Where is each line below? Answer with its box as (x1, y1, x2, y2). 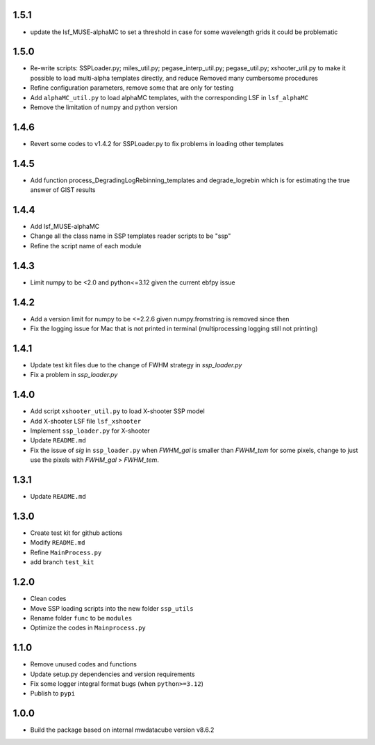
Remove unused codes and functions (30, 660, 137, 668)
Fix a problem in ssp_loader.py (30, 371, 118, 379)
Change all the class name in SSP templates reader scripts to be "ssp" (30, 232, 231, 240)
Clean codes (30, 595, 67, 603)
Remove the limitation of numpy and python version (30, 103, 178, 111)
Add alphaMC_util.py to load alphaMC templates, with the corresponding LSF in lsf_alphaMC (30, 93, 309, 102)
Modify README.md (30, 538, 85, 547)
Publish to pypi (30, 689, 76, 698)
